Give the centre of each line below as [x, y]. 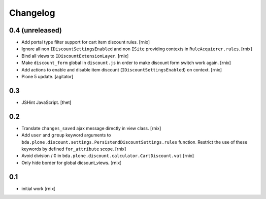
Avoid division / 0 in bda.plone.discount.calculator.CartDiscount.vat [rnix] [108, 156]
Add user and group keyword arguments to [66, 135]
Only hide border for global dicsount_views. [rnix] [71, 163]
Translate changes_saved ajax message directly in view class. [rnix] [91, 128]
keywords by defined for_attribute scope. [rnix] [74, 149]
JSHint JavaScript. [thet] [46, 102]
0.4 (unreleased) [35, 30]
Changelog [32, 13]
